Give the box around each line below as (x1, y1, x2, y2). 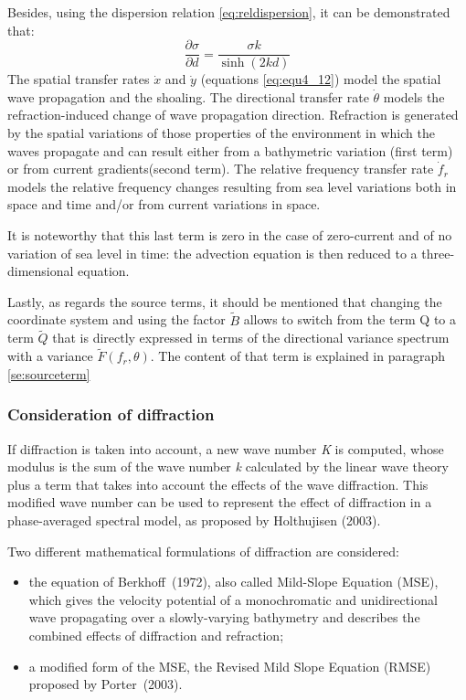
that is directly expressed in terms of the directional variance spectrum (52, 328, 450, 347)
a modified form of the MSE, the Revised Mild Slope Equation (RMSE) (28, 656, 431, 675)
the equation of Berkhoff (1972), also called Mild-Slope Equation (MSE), (28, 572, 439, 591)
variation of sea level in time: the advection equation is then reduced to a (7, 243, 418, 262)
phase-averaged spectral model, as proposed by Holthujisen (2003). (7, 511, 381, 529)
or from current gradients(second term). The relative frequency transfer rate (7, 159, 434, 178)
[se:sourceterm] (7, 364, 90, 383)
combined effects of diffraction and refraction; (28, 625, 284, 644)
